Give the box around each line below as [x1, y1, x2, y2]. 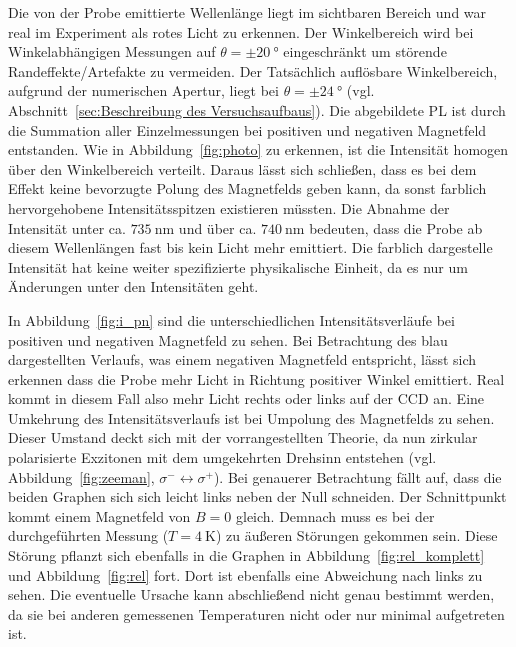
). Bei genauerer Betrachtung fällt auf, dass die [213, 466, 502, 487]
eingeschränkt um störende [283, 41, 447, 62]
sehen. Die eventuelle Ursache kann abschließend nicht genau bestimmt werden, [8, 584, 495, 605]
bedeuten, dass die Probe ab [309, 217, 483, 238]
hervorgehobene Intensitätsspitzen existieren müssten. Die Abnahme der [8, 197, 450, 218]
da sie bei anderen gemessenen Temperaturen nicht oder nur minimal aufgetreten [8, 603, 505, 624]
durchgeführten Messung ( [8, 525, 169, 546]
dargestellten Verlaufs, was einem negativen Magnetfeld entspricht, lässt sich [8, 349, 477, 370]
